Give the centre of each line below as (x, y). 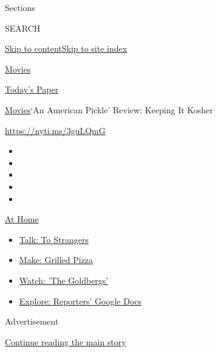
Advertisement (32, 321)
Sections (20, 7)
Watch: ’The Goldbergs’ (64, 280)
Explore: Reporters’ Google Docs (80, 301)
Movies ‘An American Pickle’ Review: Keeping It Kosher (109, 109)
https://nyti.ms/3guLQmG (55, 130)
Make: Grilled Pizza (56, 260)
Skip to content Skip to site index (66, 48)
